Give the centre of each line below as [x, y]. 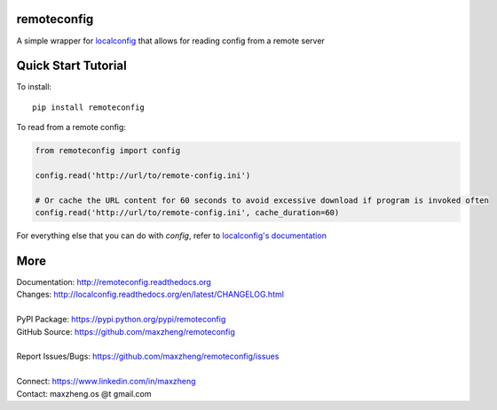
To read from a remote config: [71, 128]
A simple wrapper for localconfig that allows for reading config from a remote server [171, 41]
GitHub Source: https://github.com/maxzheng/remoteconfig [126, 331]
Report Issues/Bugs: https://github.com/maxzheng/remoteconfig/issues [148, 356]
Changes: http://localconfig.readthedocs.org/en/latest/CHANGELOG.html [150, 294]
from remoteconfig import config [108, 151]
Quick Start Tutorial [72, 66]
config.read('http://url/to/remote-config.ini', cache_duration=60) [187, 213]
